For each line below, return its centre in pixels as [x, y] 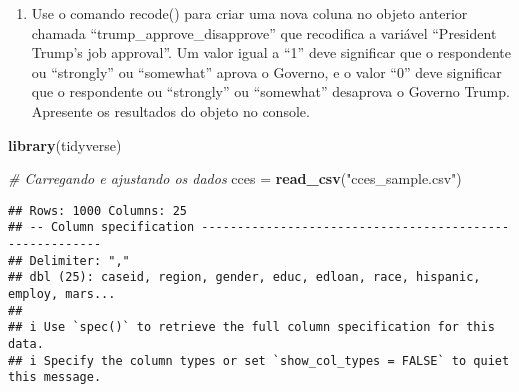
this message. [55, 377]
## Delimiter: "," [69, 260]
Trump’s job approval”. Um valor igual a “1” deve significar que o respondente [271, 52]
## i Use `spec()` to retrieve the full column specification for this [251, 327]
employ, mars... [62, 294]
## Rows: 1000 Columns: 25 [97, 210]
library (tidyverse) [65, 144]
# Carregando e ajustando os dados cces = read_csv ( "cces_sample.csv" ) [235, 178]
